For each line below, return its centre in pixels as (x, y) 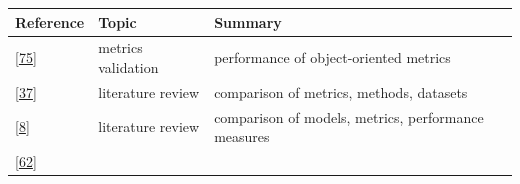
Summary (248, 21)
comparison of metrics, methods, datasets (341, 91)
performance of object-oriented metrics (332, 57)
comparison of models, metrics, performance (349, 116)
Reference (50, 21)
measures (242, 136)
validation (128, 66)
